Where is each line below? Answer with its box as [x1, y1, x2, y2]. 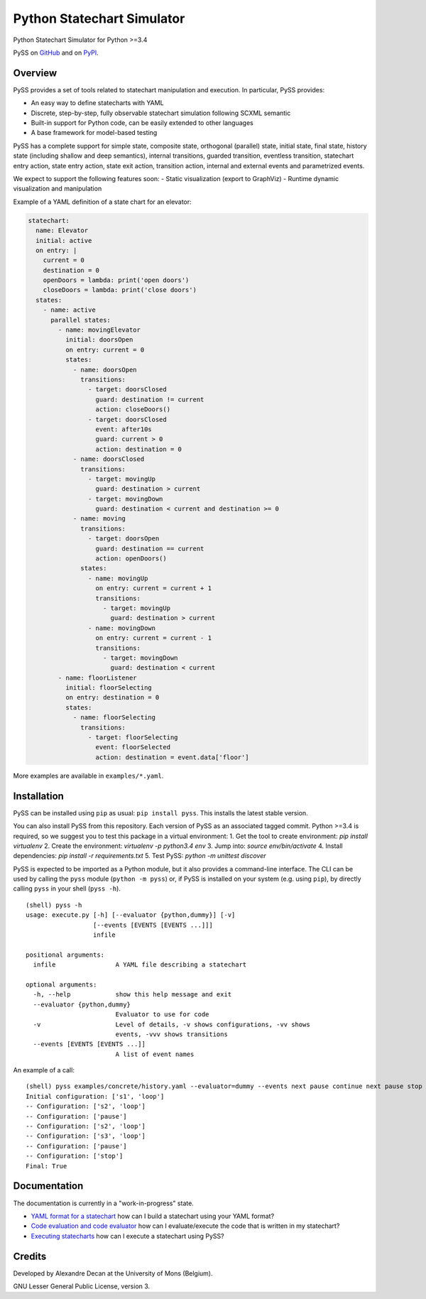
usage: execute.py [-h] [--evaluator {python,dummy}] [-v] [26, 911, 236, 919]
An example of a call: [13, 1066, 75, 1075]
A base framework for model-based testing [31, 129, 158, 137]
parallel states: [50, 316, 111, 324]
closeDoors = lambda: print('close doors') [43, 286, 197, 294]
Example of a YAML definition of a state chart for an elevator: [13, 197, 192, 206]
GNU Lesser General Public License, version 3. [13, 1282, 151, 1290]
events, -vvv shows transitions [115, 1030, 229, 1038]
